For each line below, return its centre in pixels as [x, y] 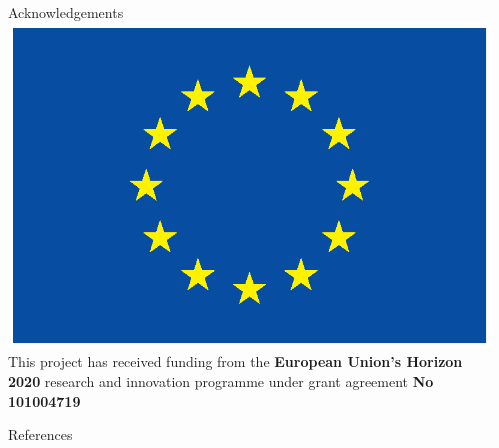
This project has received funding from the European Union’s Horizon [235, 361]
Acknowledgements [66, 12]
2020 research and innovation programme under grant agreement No [221, 380]
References [40, 434]
